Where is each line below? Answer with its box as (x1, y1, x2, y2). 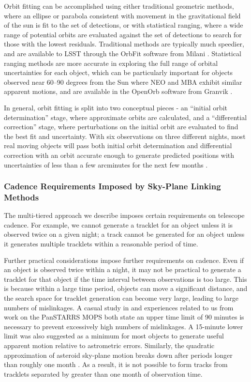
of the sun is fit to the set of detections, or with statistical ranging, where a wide (4, 20, 243, 30)
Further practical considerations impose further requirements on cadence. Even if (4, 255, 244, 265)
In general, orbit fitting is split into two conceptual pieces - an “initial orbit (4, 102, 227, 112)
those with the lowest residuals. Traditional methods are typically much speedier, (4, 39, 244, 49)
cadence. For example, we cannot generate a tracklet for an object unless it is (4, 219, 233, 229)
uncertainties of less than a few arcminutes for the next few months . (4, 159, 208, 169)
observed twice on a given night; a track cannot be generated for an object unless (4, 229, 245, 239)
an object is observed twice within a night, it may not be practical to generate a (4, 264, 241, 275)
